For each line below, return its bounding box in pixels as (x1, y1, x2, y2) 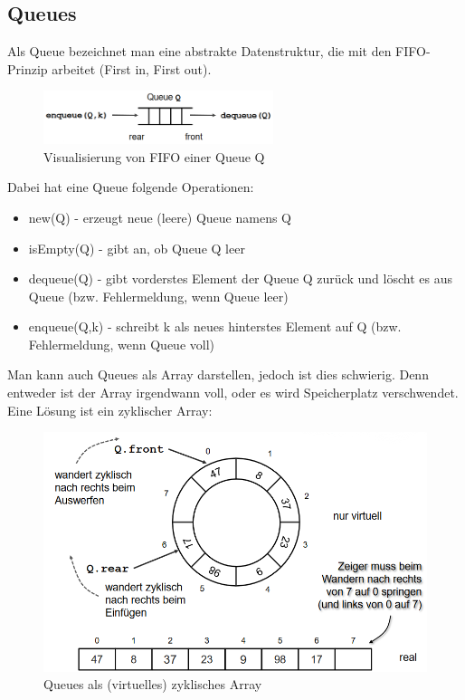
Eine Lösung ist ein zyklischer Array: (7, 400, 213, 419)
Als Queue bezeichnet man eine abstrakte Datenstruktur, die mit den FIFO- (7, 42, 431, 61)
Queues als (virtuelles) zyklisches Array (43, 675, 262, 694)
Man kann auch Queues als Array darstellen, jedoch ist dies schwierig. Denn (7, 365, 429, 384)
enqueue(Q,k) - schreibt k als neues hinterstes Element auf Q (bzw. (28, 317, 402, 336)
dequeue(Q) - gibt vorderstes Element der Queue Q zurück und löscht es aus (28, 269, 452, 288)
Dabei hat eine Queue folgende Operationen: (7, 177, 254, 197)
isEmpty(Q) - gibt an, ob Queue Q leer (28, 238, 245, 257)
